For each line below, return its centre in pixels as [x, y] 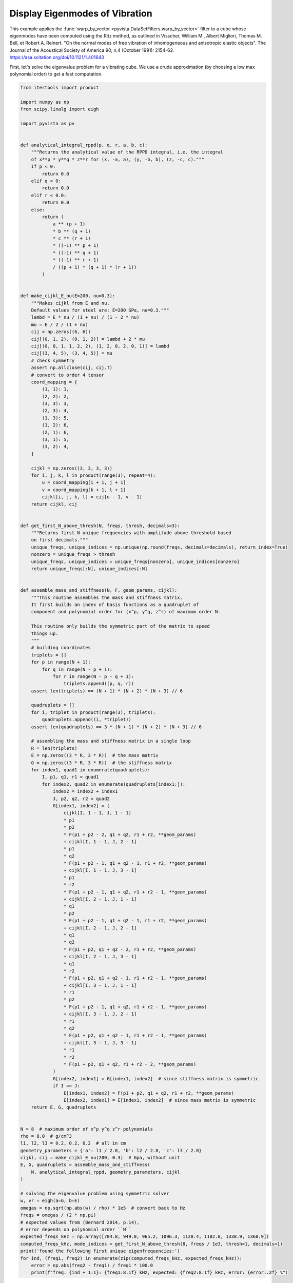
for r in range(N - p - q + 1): [93, 676]
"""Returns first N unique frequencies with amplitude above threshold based [131, 533]
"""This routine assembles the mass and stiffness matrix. [107, 597]
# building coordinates [61, 648]
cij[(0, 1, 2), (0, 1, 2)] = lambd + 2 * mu [88, 339]
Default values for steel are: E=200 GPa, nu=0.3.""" [100, 310]
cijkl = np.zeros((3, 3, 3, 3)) [72, 468]
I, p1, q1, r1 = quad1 [71, 777]
